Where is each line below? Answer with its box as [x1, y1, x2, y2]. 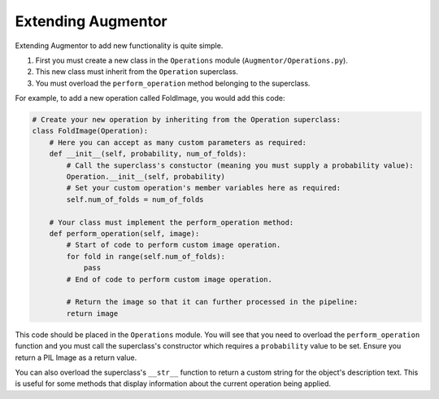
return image [66, 309, 119, 318]
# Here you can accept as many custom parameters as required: [49, 138, 307, 147]
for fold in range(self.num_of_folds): [66, 252, 225, 261]
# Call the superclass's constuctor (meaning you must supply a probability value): [66, 160, 414, 170]
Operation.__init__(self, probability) [66, 172, 225, 182]
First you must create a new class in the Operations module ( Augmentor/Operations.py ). [35, 55, 349, 65]
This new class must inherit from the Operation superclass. [35, 67, 239, 77]
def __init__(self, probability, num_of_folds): [49, 149, 247, 159]
